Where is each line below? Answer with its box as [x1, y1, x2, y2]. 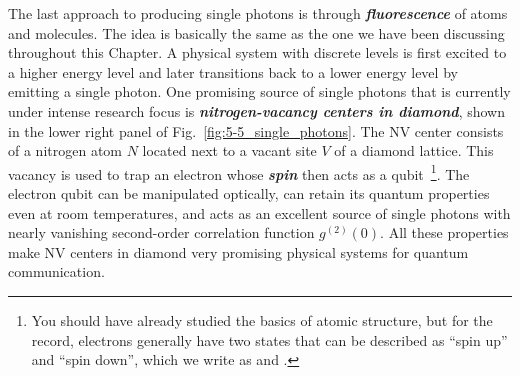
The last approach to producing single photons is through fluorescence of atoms [8, 3, 508, 23]
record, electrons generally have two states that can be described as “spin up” [31, 329, 508, 350]
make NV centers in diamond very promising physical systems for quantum [8, 241, 469, 262]
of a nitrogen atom [8, 140, 122, 161]
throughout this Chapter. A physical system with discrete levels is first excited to [8, 42, 507, 63]
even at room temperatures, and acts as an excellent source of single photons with [8, 202, 511, 223]
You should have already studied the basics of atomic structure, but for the [31, 309, 493, 330]
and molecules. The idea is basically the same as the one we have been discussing [8, 22, 505, 43]
